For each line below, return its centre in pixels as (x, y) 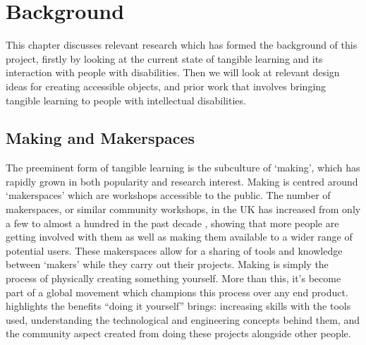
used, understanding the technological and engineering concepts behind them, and (183, 319)
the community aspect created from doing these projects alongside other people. (178, 333)
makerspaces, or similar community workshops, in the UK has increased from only (183, 209)
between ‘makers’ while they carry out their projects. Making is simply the (167, 264)
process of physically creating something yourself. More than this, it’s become (173, 278)
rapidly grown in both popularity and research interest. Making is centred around (182, 181)
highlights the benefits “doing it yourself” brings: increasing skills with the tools (178, 306)
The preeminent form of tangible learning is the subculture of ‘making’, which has (183, 168)
